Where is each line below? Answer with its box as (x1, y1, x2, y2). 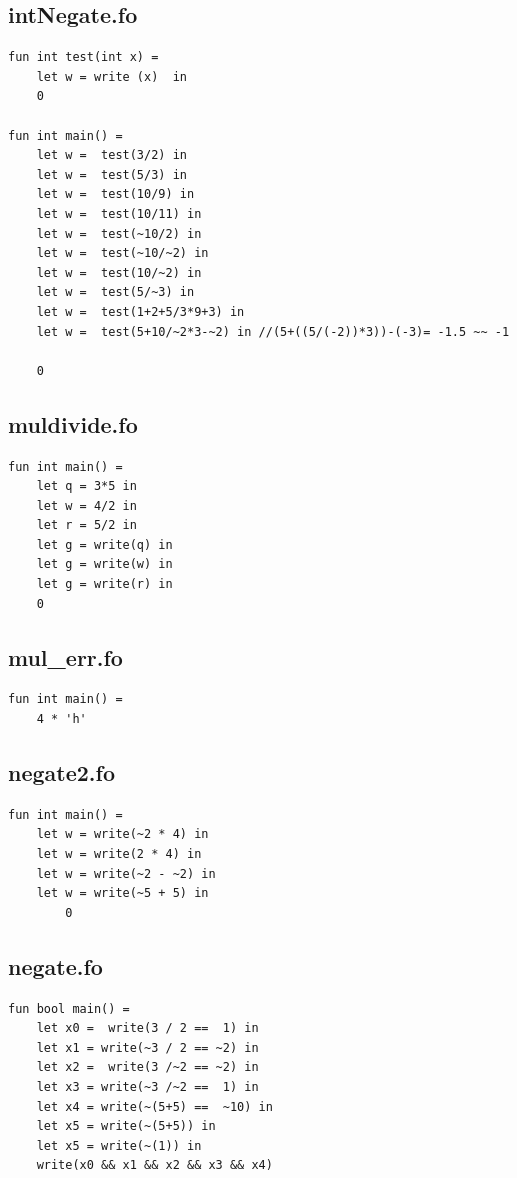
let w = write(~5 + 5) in (36, 886, 209, 901)
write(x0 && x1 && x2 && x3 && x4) (36, 1158, 273, 1173)
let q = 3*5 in (36, 479, 137, 494)
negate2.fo (8, 757, 115, 788)
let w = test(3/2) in (36, 148, 187, 163)
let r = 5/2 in (36, 518, 137, 533)
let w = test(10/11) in (36, 206, 202, 221)
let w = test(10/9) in (36, 187, 195, 202)
